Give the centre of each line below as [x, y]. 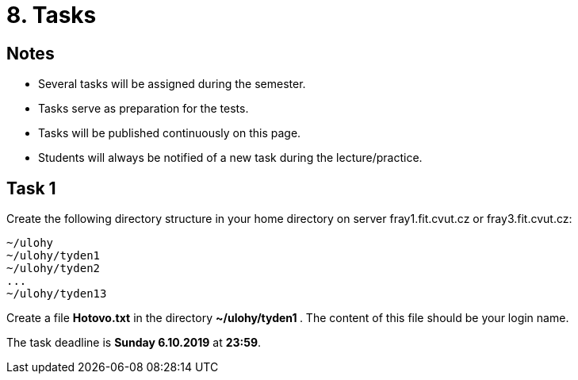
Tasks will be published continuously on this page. [170, 133]
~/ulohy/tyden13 [57, 294]
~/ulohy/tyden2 [54, 269]
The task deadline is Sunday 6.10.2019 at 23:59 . [134, 343]
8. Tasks [52, 15]
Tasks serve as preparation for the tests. [144, 109]
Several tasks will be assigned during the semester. [172, 84]
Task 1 [31, 188]
